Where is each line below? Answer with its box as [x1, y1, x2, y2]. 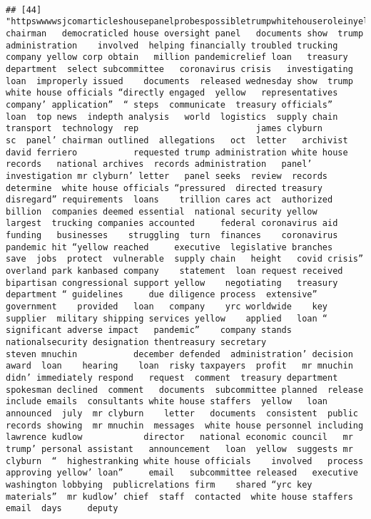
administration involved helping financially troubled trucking [6, 40, 338, 51]
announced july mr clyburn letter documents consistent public [6, 408, 358, 418]
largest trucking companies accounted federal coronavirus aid [6, 218, 338, 229]
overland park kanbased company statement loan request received [6, 266, 343, 277]
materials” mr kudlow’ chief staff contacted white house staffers [6, 491, 353, 502]
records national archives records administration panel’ [6, 159, 312, 170]
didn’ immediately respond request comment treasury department [6, 373, 338, 383]
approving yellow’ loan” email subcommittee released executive [6, 468, 358, 478]
